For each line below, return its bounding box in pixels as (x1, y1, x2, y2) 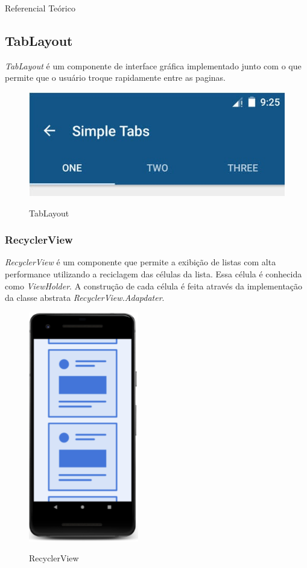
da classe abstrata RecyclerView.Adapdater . (5, 291, 165, 304)
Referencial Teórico (5, 2, 75, 14)
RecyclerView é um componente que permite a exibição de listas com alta (5, 256, 276, 268)
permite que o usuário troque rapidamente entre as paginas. (5, 71, 226, 84)
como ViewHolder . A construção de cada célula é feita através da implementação (5, 279, 303, 292)
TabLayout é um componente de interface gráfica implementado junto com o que (5, 59, 302, 72)
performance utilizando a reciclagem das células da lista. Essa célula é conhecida (5, 267, 302, 280)
